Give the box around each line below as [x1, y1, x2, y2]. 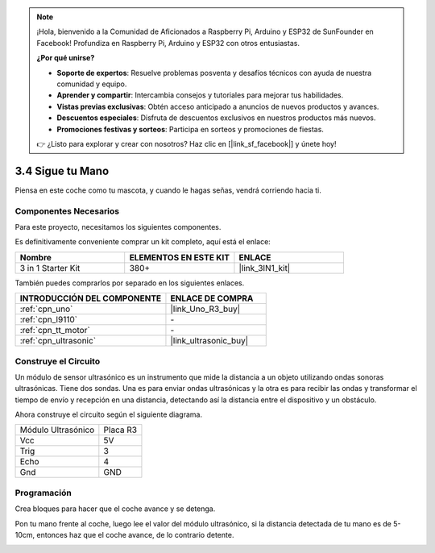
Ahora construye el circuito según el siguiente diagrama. [14, 410, 203, 419]
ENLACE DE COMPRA [170, 293, 254, 304]
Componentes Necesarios [14, 206, 120, 217]
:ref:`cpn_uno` [19, 303, 73, 314]
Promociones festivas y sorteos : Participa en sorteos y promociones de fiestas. [56, 124, 324, 134]
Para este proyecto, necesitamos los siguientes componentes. [14, 222, 222, 231]
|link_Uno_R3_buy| [170, 303, 241, 314]
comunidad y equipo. [56, 79, 127, 89]
